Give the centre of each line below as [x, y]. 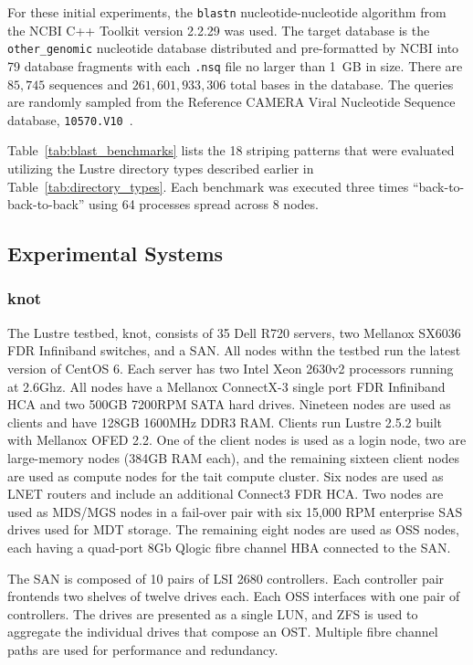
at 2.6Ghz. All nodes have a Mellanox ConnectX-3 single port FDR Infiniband [226, 386]
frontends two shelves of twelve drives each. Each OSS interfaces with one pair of [234, 596]
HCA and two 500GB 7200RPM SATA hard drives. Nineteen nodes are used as [229, 404]
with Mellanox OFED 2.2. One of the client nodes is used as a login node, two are [237, 440]
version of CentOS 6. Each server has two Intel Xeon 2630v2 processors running [231, 368]
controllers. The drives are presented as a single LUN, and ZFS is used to [213, 613]
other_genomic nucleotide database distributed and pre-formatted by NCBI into [233, 48]
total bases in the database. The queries [342, 84]
